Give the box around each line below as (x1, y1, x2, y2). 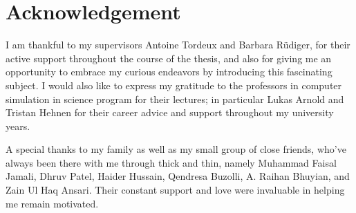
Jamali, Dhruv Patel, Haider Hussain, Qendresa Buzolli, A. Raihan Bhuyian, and (6, 169, 350, 183)
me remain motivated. (6, 196, 99, 210)
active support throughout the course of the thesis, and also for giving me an (6, 50, 332, 65)
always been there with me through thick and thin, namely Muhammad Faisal (6, 155, 337, 169)
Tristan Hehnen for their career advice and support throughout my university (6, 105, 334, 120)
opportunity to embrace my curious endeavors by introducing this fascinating (6, 64, 332, 79)
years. (6, 118, 30, 133)
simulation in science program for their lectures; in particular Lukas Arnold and (6, 91, 344, 106)
